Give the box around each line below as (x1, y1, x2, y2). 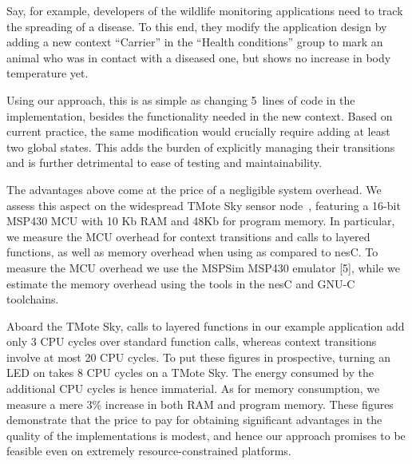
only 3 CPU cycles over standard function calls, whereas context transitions (6, 333, 377, 350)
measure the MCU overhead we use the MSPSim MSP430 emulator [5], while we (6, 259, 400, 276)
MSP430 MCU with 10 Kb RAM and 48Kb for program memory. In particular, (6, 212, 395, 229)
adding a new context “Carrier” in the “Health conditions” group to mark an (6, 34, 383, 50)
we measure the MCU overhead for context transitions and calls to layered (6, 228, 370, 244)
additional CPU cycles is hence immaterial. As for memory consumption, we (6, 380, 380, 397)
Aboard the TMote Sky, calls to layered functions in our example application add (6, 317, 405, 334)
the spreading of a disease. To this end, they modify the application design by (6, 18, 387, 34)
